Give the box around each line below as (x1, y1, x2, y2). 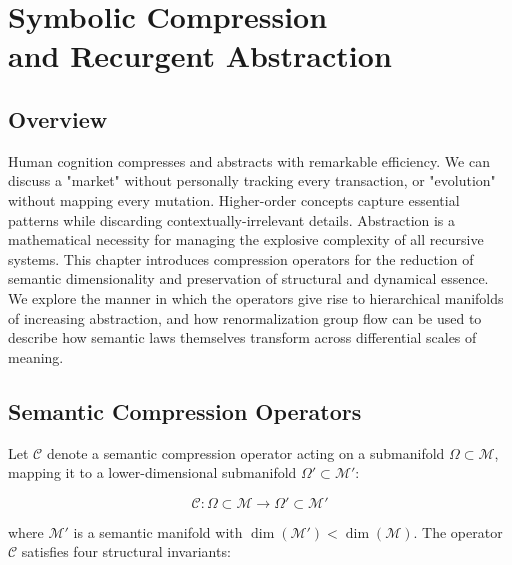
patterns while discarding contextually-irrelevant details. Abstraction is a (8, 209, 456, 230)
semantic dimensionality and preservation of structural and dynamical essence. (8, 268, 489, 289)
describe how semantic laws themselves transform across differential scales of (8, 327, 477, 348)
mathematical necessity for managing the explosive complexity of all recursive (8, 229, 484, 250)
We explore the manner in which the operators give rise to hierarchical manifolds (8, 287, 504, 308)
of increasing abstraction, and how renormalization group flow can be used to (8, 307, 482, 328)
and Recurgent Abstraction (8, 35, 392, 76)
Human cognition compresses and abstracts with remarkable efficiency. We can (8, 150, 490, 171)
